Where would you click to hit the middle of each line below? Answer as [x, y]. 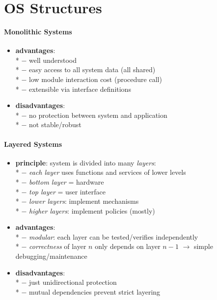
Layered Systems [33, 144]
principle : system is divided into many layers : [86, 162]
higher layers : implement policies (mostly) [92, 210]
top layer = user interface [67, 191]
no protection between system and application [98, 115]
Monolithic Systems [38, 31]
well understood [53, 60]
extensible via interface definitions [80, 89]
